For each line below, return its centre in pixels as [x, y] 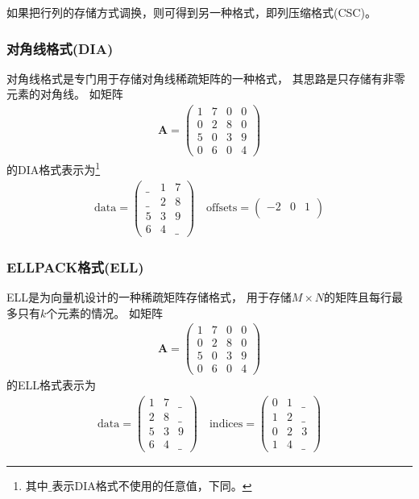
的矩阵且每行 [358, 296]
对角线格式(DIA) [60, 48]
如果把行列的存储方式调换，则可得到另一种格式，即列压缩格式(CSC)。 [191, 12]
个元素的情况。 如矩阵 [104, 312]
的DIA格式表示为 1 [54, 168]
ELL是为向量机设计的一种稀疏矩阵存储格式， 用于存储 [149, 296]
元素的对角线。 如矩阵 [65, 94]
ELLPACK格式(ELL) [75, 266]
